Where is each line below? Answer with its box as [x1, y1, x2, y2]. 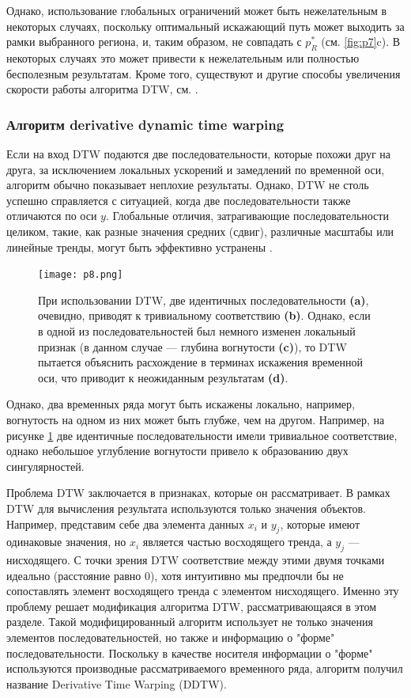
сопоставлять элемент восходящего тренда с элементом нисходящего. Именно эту [6, 582, 399, 599]
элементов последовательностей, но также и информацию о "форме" [6, 629, 335, 646]
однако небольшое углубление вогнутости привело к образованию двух [6, 442, 349, 459]
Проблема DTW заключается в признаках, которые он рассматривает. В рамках [6, 484, 390, 501]
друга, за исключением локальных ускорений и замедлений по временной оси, [6, 161, 385, 177]
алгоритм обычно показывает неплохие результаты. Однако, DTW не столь [6, 176, 369, 193]
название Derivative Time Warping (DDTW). [6, 675, 227, 692]
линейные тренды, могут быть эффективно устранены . [6, 238, 273, 255]
